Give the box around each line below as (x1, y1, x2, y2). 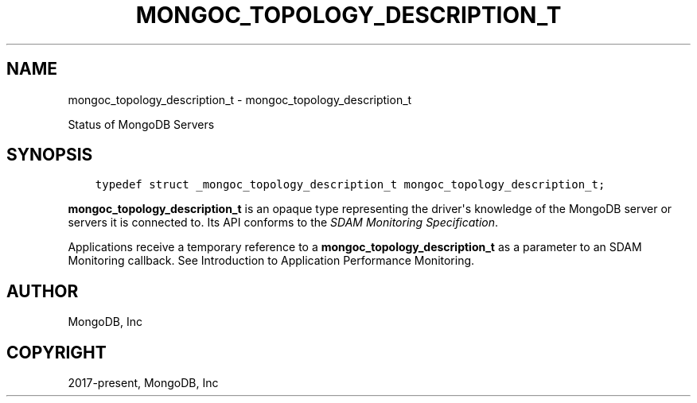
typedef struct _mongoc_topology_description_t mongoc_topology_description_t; (95, 178, 605, 192)
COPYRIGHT (6, 342, 107, 362)
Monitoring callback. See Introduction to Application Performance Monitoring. (68, 254, 475, 268)
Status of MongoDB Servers (68, 117, 215, 131)
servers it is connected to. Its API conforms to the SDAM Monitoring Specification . (68, 215, 499, 230)
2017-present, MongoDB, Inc (68, 376, 219, 390)
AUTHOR (6, 281, 79, 301)
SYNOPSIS (6, 145, 93, 165)
